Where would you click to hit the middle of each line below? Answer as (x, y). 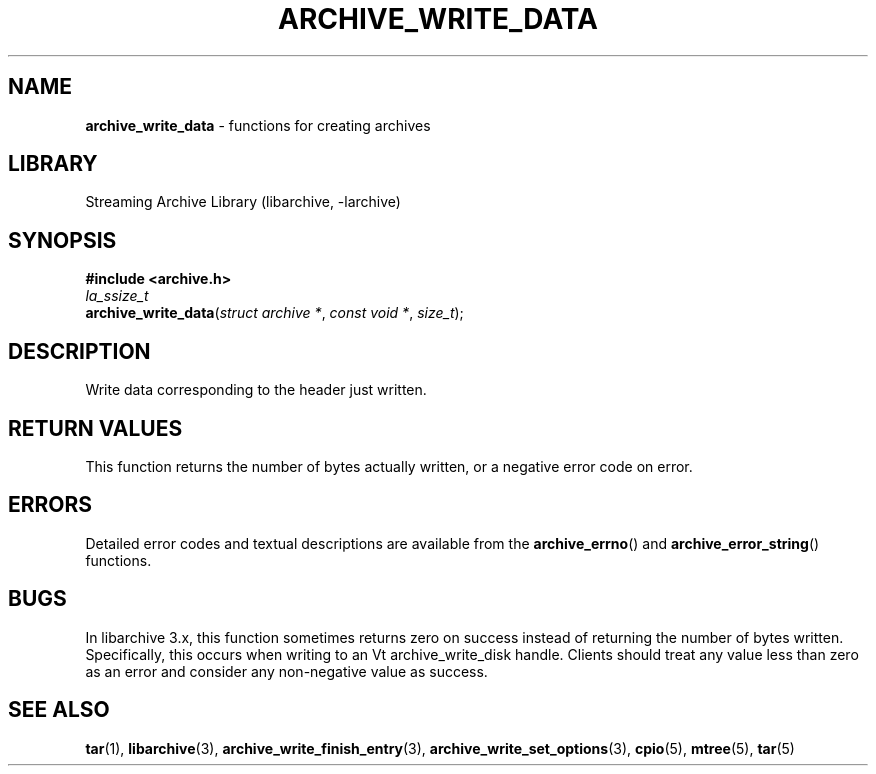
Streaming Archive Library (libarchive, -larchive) (243, 202)
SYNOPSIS (62, 240)
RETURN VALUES (95, 428)
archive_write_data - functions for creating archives (258, 125)
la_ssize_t (117, 296)
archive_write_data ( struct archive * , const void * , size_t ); (274, 313)
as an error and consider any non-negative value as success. (286, 671)
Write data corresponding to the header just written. (256, 390)
